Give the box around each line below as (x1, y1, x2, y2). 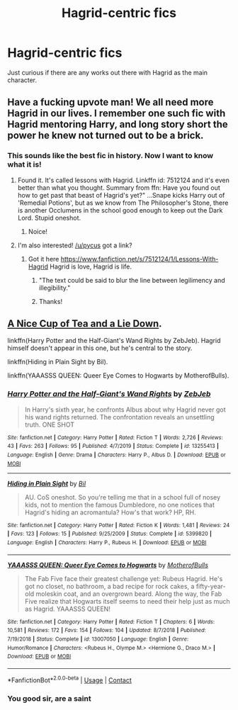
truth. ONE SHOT (24, 420, 75, 429)
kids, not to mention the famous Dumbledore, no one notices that (24, 500, 215, 509)
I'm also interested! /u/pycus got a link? (17, 241, 132, 249)
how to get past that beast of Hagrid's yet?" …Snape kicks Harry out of (17, 191, 225, 199)
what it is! (7, 159, 42, 169)
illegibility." (38, 283, 71, 292)
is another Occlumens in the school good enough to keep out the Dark (17, 205, 223, 214)
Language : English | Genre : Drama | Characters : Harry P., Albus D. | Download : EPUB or (7, 451, 226, 458)
